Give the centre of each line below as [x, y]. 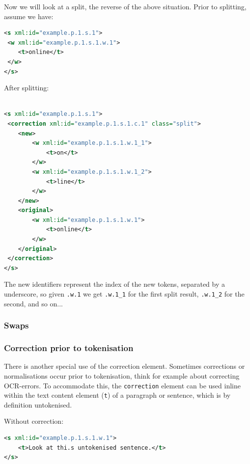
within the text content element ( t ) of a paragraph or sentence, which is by [117, 395]
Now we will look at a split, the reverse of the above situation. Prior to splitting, [125, 6]
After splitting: [27, 88]
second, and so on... [33, 303]
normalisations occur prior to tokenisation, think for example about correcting [122, 375]
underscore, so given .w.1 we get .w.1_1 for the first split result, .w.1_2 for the [124, 294]
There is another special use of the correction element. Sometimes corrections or [125, 366]
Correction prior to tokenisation [69, 348]
